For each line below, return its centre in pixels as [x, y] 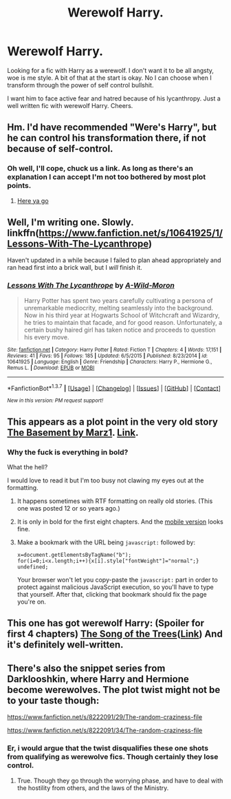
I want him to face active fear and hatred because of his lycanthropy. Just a [114, 98]
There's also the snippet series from [86, 668]
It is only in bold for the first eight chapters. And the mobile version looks [120, 522]
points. [19, 186]
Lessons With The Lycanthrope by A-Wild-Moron [91, 286]
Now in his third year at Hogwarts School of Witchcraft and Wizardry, [122, 315]
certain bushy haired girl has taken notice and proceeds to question [120, 330]
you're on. [32, 602]
